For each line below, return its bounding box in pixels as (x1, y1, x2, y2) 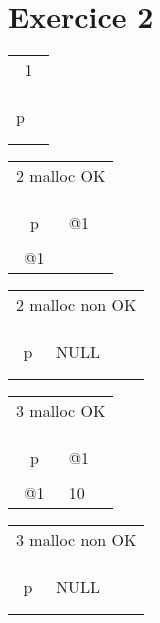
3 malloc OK (16, 399, 106, 423)
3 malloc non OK (16, 528, 137, 552)
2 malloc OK (16, 164, 106, 188)
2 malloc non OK (16, 293, 137, 317)
